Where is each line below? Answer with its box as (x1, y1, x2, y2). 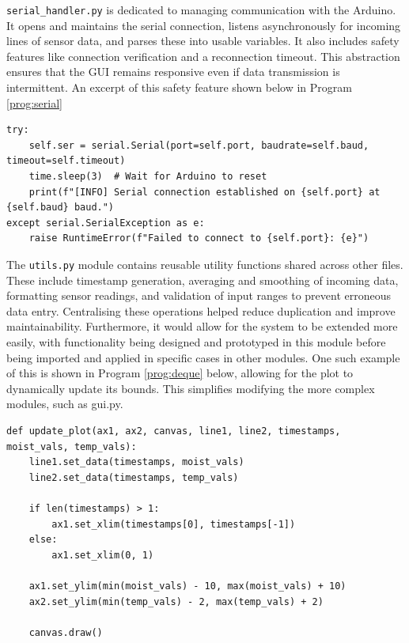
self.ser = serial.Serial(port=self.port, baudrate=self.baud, (28, 139, 369, 151)
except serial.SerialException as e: (6, 217, 205, 229)
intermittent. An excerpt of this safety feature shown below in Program (6, 79, 352, 96)
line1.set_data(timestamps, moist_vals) (28, 456, 244, 468)
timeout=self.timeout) (6, 155, 126, 167)
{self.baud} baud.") (6, 202, 115, 214)
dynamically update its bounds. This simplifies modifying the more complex (6, 380, 375, 396)
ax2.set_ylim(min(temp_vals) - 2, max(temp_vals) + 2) (28, 596, 324, 607)
